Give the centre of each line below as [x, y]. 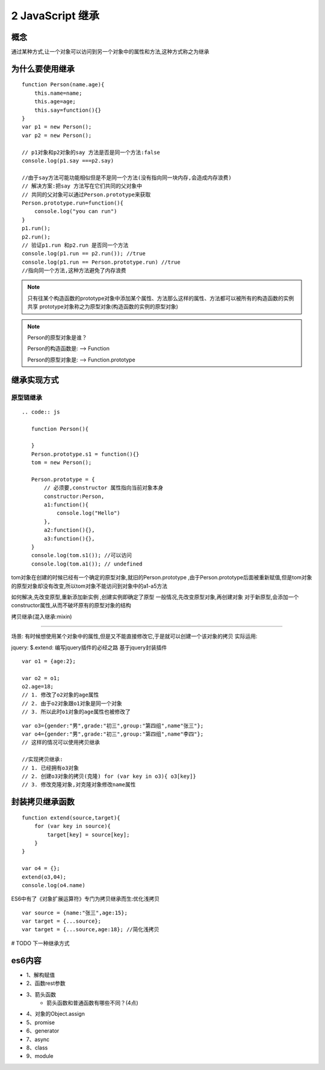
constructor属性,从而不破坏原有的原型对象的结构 [71, 605]
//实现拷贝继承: [42, 760]
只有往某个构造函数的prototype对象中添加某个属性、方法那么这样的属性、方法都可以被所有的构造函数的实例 [161, 298]
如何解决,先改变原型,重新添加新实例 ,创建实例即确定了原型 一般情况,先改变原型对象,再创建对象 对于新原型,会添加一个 [155, 597]
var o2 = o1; [41, 678]
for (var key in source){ [73, 826]
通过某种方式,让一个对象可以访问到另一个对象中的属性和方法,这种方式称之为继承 [110, 52]
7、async [38, 1039]
